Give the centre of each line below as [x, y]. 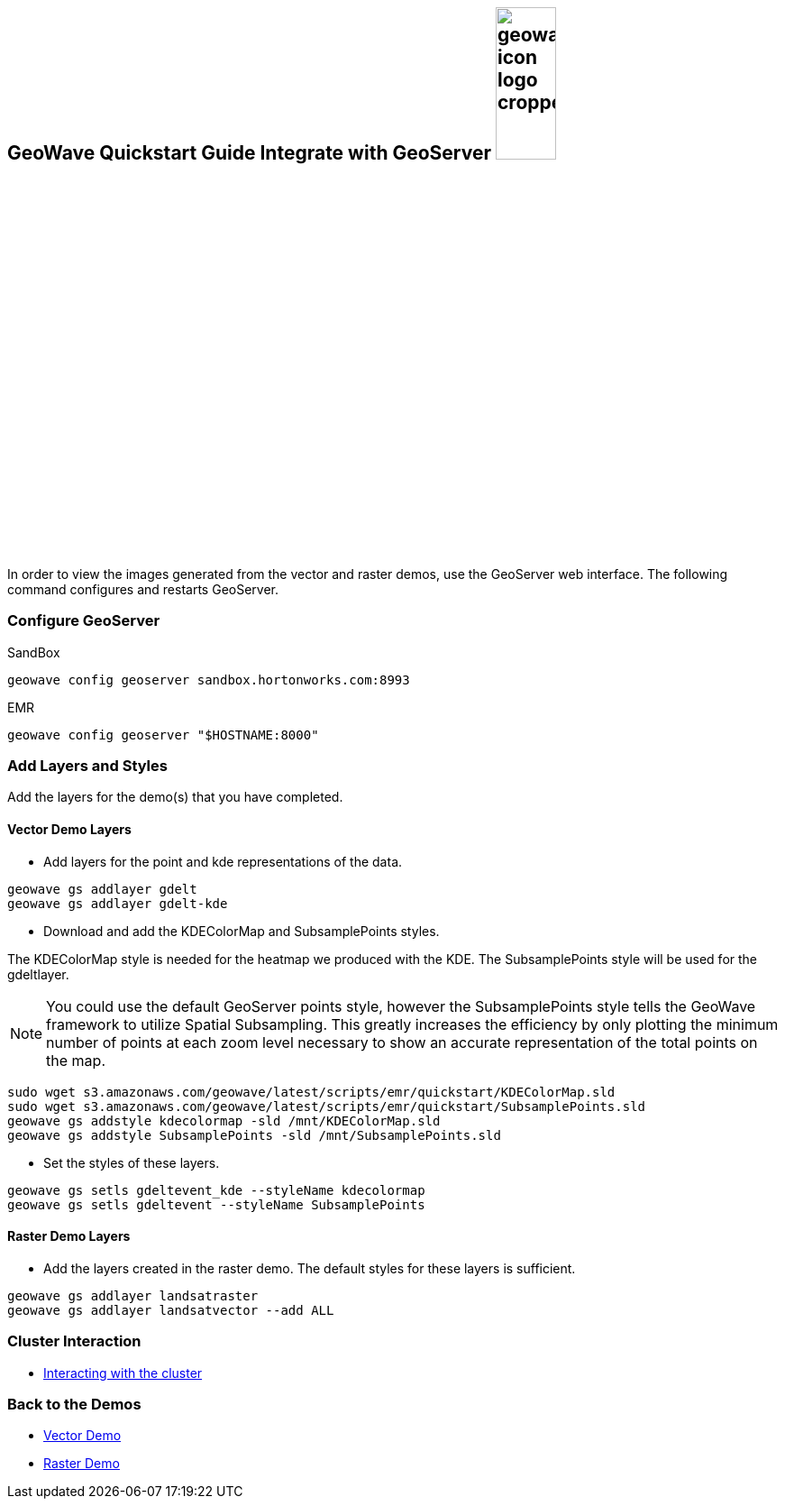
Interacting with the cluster [123, 1373]
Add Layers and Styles [87, 766]
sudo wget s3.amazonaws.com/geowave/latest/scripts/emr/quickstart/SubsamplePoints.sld [327, 1106]
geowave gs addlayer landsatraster [133, 1295]
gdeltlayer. [38, 974]
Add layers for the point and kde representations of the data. [223, 861]
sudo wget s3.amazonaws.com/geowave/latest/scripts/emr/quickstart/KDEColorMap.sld [311, 1092]
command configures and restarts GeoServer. [143, 589]
